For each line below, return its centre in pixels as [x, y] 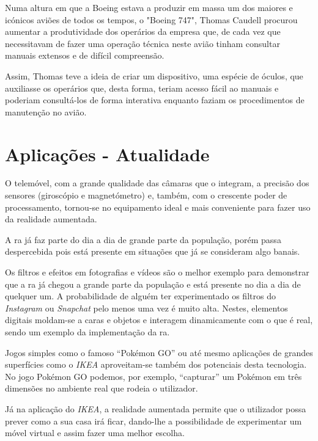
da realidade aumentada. [51, 219]
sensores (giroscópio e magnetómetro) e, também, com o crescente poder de [146, 195]
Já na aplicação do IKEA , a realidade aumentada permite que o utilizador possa [156, 408]
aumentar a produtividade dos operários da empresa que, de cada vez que [143, 31]
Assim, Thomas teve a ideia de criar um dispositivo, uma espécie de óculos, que [154, 75]
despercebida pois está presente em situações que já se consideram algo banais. [153, 251]
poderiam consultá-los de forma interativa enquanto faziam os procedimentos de [155, 100]
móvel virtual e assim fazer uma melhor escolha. [95, 433]
